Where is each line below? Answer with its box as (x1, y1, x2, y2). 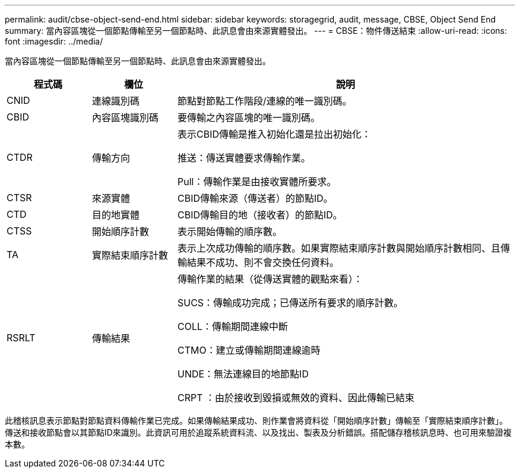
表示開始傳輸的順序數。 (177, 226, 282, 237)
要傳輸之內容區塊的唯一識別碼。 (177, 112, 320, 123)
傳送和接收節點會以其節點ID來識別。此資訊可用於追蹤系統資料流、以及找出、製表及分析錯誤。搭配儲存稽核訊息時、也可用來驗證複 (5, 427, 512, 437)
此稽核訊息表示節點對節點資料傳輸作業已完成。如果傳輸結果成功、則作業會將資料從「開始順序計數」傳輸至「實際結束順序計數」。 (5, 415, 508, 426)
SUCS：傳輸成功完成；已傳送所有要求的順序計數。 (177, 297, 404, 309)
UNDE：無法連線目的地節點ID (177, 368, 309, 380)
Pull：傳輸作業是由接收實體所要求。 (177, 176, 337, 188)
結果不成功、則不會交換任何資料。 (186, 256, 339, 268)
